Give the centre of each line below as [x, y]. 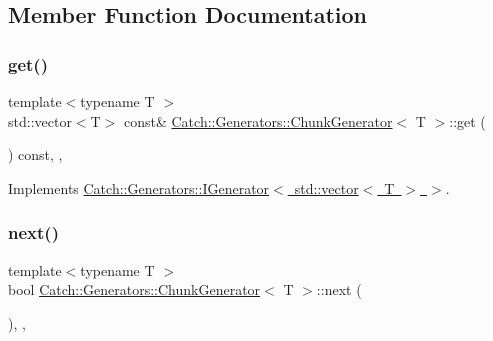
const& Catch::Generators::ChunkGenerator [258, 120]
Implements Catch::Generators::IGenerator [139, 187]
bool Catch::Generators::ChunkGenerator [134, 289]
